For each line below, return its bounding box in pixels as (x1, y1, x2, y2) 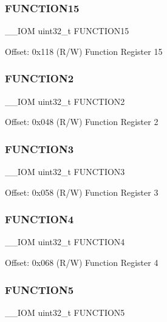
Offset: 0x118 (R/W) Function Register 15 (5, 45, 163, 57)
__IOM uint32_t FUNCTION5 (5, 306, 125, 318)
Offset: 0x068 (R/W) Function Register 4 (5, 256, 158, 269)
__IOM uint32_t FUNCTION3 (5, 165, 125, 178)
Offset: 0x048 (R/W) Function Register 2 (5, 115, 158, 128)
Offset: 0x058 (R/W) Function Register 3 (5, 185, 158, 198)
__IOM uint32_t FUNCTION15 (5, 24, 129, 37)
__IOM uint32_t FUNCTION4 (5, 235, 125, 248)
